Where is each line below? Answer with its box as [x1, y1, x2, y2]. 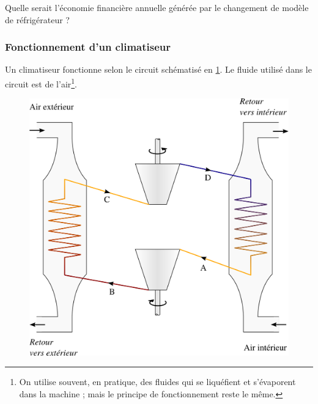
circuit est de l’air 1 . [5, 76, 78, 90]
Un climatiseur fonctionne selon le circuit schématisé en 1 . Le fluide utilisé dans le [5, 63, 312, 76]
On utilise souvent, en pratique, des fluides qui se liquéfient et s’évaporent [19, 375, 296, 388]
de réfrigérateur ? [5, 13, 70, 26]
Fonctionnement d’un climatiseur [5, 39, 171, 54]
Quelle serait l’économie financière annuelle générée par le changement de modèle [5, 1, 309, 13]
